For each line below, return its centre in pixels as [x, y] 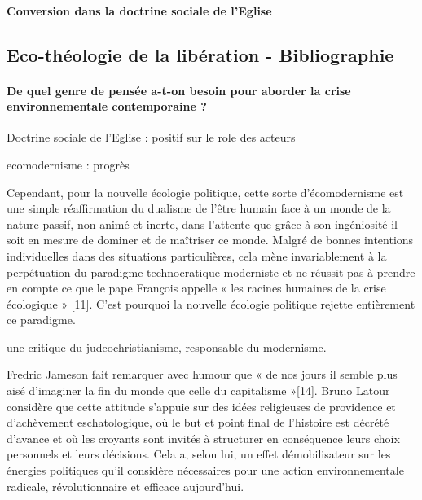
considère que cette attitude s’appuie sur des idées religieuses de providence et [201, 406]
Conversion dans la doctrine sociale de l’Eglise [139, 10]
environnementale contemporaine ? [107, 106]
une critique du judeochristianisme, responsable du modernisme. [167, 346]
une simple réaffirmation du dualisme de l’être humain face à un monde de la [199, 208]
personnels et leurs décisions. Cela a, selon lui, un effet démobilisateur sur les [199, 454]
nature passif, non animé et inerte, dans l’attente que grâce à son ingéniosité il [202, 224]
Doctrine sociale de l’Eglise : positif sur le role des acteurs [151, 137]
